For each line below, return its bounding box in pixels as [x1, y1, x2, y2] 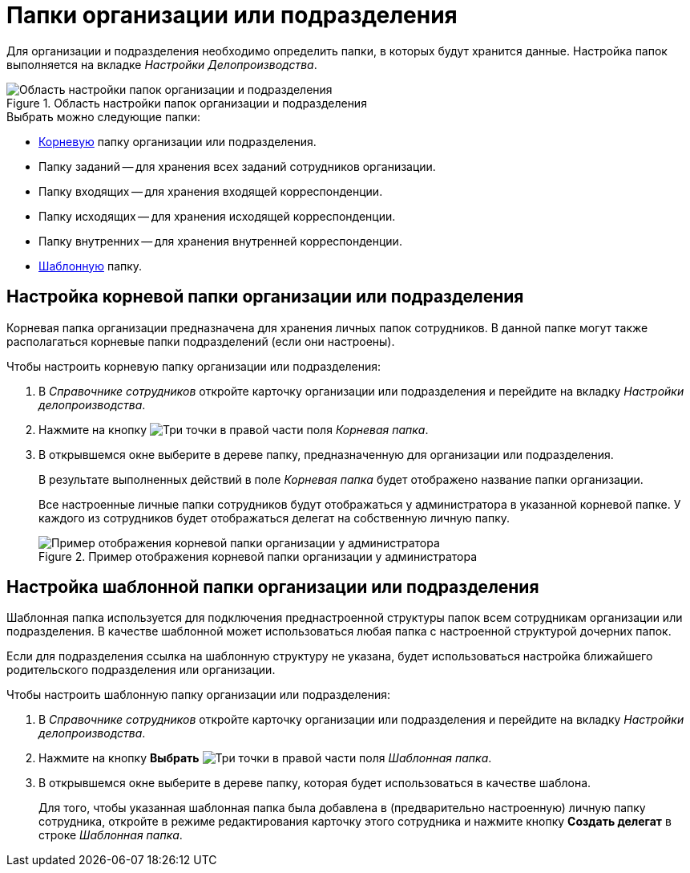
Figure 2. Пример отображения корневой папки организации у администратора [38, 549, 477, 563]
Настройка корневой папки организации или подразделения [6, 286, 524, 307]
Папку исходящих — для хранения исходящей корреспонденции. [38, 209, 396, 223]
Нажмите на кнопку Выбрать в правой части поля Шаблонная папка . [38, 751, 492, 765]
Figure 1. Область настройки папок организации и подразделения [6, 95, 367, 110]
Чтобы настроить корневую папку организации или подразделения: [6, 359, 381, 373]
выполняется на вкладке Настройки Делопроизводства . [6, 57, 317, 71]
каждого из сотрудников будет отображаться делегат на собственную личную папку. [38, 510, 510, 525]
